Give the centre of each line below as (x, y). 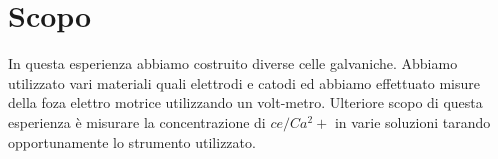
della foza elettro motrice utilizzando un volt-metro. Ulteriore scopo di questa (245, 102)
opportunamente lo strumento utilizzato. (132, 141)
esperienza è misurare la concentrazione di (137, 121)
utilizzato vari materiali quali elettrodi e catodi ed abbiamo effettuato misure (244, 82)
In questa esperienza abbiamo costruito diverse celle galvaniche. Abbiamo (233, 63)
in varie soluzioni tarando (412, 121)
